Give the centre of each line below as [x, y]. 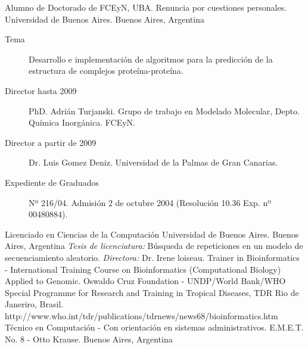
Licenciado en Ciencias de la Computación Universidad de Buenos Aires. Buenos [152, 234]
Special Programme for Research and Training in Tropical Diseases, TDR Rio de [152, 292]
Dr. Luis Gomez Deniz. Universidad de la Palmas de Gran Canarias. [153, 162]
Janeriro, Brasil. [34, 304]
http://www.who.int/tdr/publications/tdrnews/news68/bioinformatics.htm [141, 315]
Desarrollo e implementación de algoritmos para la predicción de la [151, 59]
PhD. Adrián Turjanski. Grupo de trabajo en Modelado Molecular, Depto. [164, 110]
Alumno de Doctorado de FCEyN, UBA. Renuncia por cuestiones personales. [146, 7]
